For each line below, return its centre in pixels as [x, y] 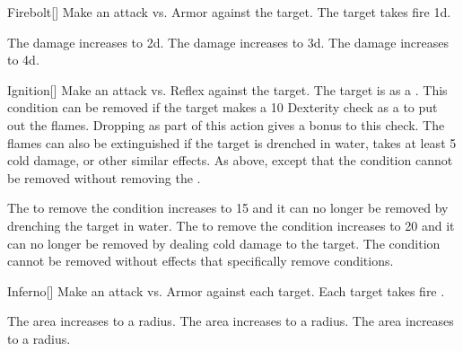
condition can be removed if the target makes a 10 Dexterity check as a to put [223, 107]
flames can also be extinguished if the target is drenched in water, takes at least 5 [232, 142]
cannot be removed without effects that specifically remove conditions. [201, 261]
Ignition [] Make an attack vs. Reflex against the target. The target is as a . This [227, 89]
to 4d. [23, 60]
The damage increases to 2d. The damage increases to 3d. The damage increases [228, 42]
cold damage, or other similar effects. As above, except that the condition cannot [230, 160]
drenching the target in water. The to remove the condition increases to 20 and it [231, 225]
